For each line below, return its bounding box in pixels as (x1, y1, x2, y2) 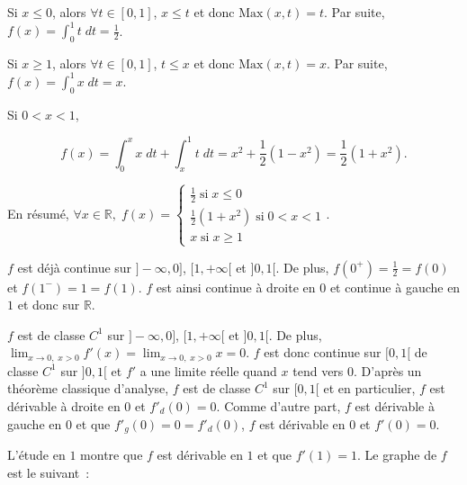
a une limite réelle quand (139, 361, 277, 380)
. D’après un (354, 361, 422, 380)
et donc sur (17, 295, 80, 314)
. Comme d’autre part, (216, 397, 341, 416)
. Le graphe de (357, 445, 437, 464)
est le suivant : (7, 463, 90, 481)
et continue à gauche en (329, 277, 461, 296)
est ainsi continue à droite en (156, 277, 316, 296)
